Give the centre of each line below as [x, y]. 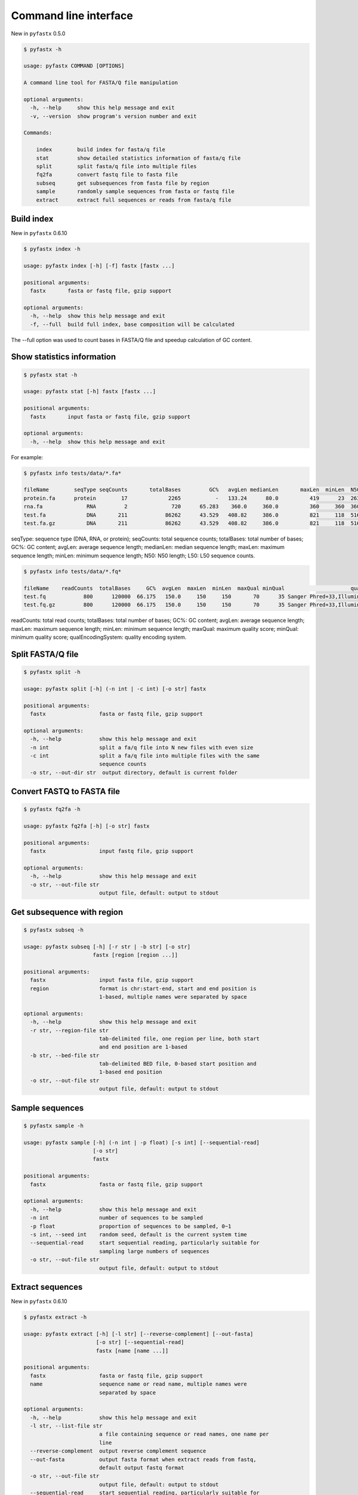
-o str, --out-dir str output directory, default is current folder [134, 772]
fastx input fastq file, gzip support [112, 851]
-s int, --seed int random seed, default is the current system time [139, 1234]
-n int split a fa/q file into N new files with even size [142, 747]
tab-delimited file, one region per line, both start [179, 1038]
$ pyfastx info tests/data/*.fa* [72, 473]
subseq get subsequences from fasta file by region [123, 183]
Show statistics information [64, 357]
